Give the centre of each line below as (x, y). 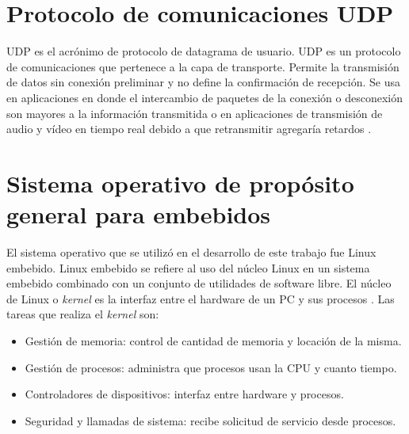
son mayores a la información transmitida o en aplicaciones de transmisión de (195, 113)
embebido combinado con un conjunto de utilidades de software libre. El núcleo (199, 283)
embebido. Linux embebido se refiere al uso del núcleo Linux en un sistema (188, 267)
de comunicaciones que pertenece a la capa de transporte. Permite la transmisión (203, 66)
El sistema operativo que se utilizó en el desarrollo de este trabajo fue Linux (191, 252)
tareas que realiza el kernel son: (83, 314)
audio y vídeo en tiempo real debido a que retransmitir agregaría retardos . (189, 129)
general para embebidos (139, 214)
